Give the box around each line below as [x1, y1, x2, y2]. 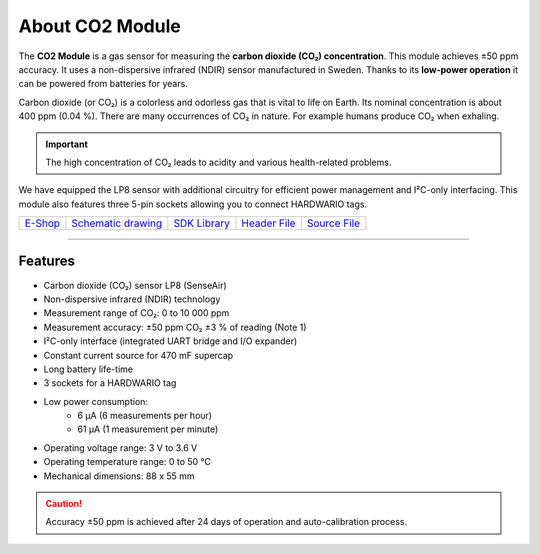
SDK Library [173, 216, 230, 230]
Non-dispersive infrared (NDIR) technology [43, 293, 221, 305]
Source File [306, 216, 360, 230]
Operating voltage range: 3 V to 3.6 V [43, 441, 198, 454]
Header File [241, 216, 296, 230]
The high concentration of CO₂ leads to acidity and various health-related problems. [45, 156, 392, 168]
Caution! [45, 498, 83, 510]
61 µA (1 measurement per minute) [77, 423, 219, 435]
